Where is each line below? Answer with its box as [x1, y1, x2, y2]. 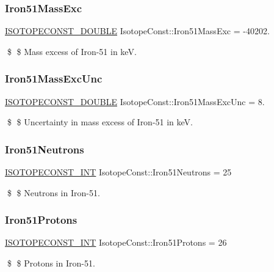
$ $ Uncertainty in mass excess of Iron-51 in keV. [7, 116, 193, 128]
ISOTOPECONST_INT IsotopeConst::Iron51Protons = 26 [5, 236, 227, 249]
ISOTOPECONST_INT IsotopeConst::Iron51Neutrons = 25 [5, 166, 232, 178]
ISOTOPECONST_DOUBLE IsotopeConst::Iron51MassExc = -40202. [5, 24, 270, 37]
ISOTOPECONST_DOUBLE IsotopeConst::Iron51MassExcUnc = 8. [5, 95, 265, 108]
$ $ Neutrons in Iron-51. [7, 186, 100, 199]
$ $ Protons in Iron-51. [7, 257, 95, 270]
